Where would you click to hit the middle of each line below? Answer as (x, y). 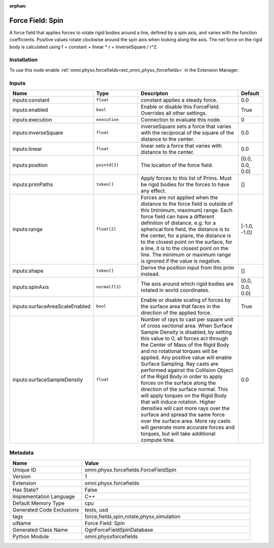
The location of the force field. (177, 165)
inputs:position (30, 165)
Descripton (155, 93)
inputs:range (28, 229)
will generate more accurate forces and (188, 427)
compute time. (158, 440)
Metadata (22, 453)
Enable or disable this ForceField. (180, 107)
